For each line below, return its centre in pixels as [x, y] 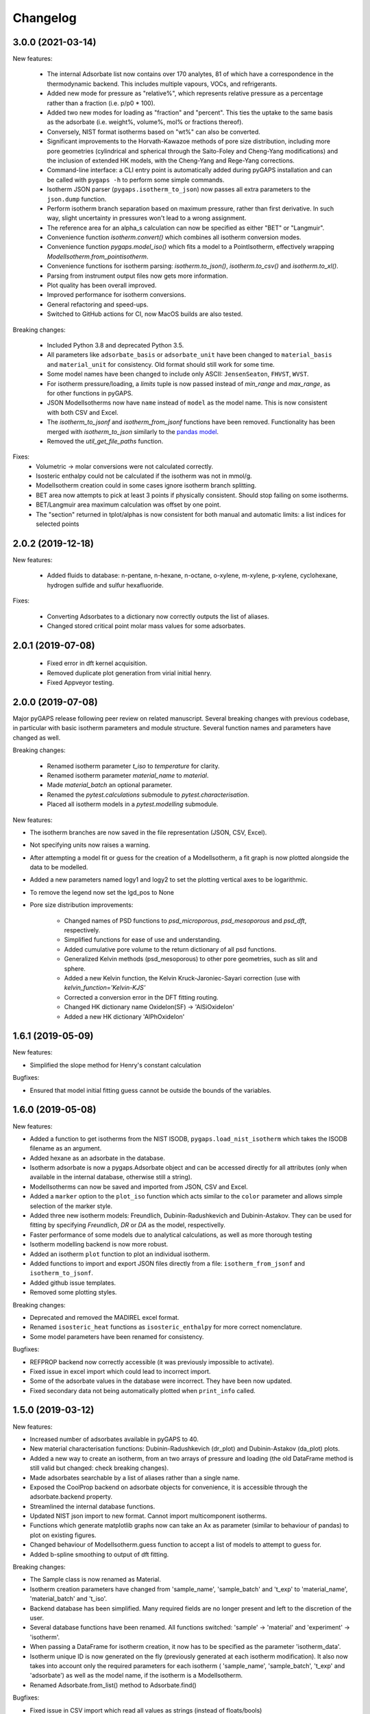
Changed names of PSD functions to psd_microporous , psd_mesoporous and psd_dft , [185, 920]
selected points [58, 524]
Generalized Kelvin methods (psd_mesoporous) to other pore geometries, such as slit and [191, 959]
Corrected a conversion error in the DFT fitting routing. [141, 997]
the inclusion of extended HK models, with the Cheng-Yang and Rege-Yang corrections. [171, 160]
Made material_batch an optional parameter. [110, 785]
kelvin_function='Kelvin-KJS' [105, 988]
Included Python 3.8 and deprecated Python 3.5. [115, 345]
